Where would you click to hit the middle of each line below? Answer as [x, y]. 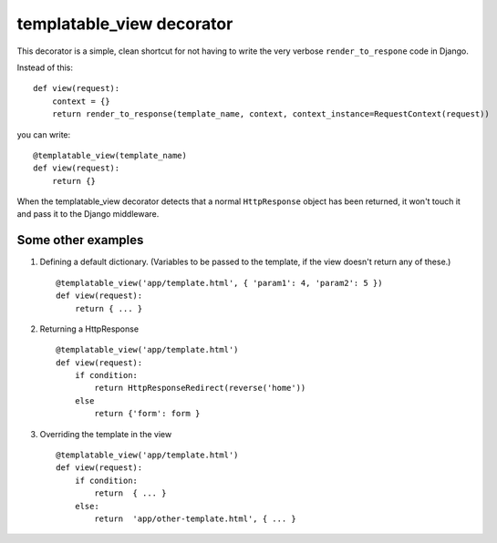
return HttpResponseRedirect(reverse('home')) [200, 388]
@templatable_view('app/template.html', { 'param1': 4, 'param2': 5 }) [219, 283]
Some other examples [80, 240]
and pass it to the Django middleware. [88, 214]
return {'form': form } [147, 414]
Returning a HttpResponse [89, 329]
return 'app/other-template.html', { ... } [195, 519]
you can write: [44, 134]
